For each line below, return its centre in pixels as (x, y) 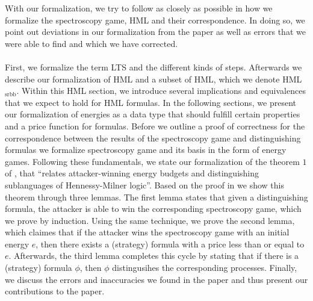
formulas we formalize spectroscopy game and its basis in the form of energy (146, 150)
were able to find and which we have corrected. (91, 43)
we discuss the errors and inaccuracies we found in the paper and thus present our (156, 279)
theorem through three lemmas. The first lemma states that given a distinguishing (156, 197)
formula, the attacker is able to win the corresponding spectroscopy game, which (153, 209)
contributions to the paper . (55, 291)
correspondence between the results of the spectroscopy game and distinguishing (153, 138)
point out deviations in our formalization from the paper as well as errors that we (155, 32)
